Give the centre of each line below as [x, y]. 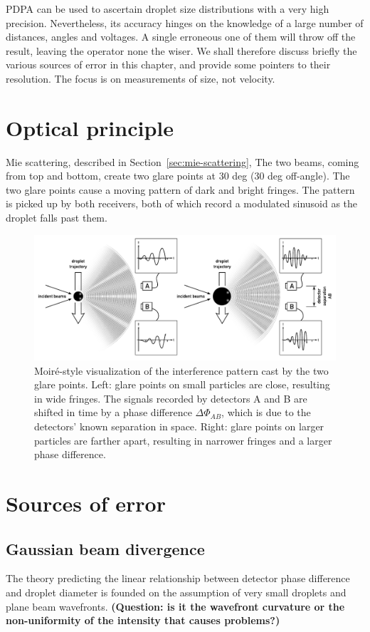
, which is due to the [266, 412]
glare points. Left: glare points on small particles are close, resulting [182, 384]
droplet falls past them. [57, 218]
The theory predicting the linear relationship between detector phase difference [178, 578]
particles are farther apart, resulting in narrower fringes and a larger [183, 440]
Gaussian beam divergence [105, 548]
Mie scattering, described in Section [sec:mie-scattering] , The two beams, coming [183, 161]
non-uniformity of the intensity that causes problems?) [143, 620]
